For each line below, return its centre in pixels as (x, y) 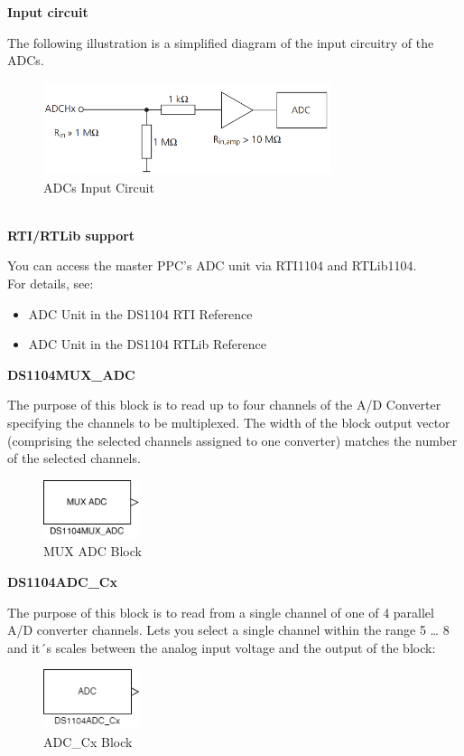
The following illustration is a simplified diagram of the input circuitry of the (221, 42)
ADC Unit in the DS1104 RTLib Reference (147, 344)
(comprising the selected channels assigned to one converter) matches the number (232, 440)
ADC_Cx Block (88, 741)
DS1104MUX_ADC (71, 374)
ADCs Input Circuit (99, 187)
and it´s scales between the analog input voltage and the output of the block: (222, 647)
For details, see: (51, 283)
